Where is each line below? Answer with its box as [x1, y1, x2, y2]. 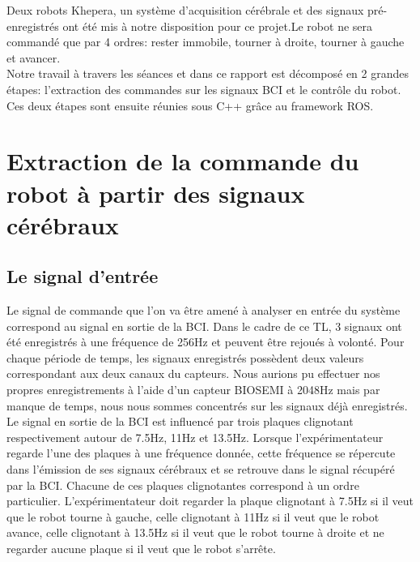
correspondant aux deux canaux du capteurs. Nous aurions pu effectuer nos [6, 365, 380, 382]
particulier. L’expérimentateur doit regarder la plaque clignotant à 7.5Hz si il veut [6, 492, 414, 509]
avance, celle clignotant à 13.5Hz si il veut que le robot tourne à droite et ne [6, 524, 384, 541]
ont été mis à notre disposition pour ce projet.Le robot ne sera [62, 17, 373, 34]
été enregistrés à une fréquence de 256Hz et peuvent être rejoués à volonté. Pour [6, 333, 405, 350]
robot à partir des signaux [6, 176, 305, 209]
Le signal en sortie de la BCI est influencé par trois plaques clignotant [6, 413, 354, 430]
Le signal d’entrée [6, 264, 159, 289]
